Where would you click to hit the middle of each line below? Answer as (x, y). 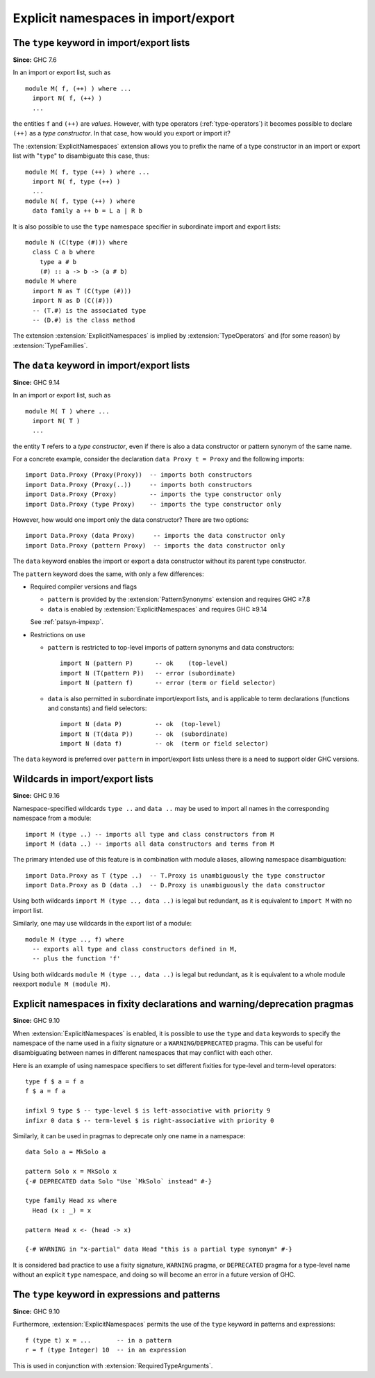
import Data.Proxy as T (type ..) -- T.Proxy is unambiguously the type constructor (175, 875)
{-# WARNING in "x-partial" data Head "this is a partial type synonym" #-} (159, 1249)
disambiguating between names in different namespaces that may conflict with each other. (143, 1053)
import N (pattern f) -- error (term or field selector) (168, 683)
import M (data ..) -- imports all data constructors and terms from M (150, 844)
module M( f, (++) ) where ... (78, 88)
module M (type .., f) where (75, 939)
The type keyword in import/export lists (101, 43)
